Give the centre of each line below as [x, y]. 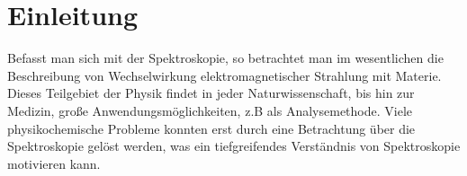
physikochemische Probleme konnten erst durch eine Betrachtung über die [211, 128]
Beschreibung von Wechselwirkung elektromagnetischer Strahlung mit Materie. [225, 75]
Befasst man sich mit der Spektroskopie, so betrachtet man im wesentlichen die [225, 58]
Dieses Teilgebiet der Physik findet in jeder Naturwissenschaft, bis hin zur [211, 93]
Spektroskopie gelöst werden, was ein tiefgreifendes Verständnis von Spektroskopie [234, 146]
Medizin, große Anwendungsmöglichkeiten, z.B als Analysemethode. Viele [210, 110]
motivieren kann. [54, 163]
